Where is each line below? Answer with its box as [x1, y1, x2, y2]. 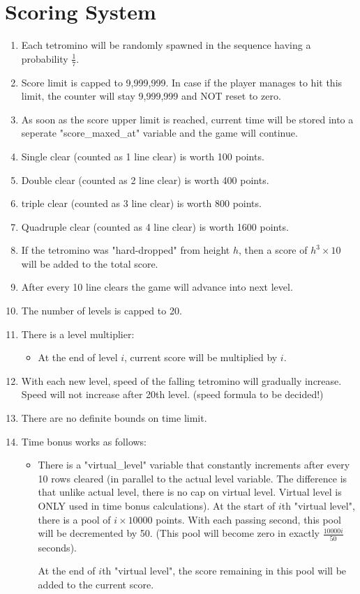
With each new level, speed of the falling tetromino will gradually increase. [21, 373, 342, 388]
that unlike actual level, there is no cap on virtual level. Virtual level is [38, 485, 342, 499]
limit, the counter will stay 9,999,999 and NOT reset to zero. [21, 89, 281, 103]
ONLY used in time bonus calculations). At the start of [38, 498, 276, 513]
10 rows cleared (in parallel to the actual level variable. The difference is [38, 471, 347, 485]
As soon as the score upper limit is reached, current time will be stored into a [21, 112, 354, 126]
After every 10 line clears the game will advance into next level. [21, 280, 293, 294]
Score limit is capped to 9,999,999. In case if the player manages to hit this [21, 75, 343, 89]
